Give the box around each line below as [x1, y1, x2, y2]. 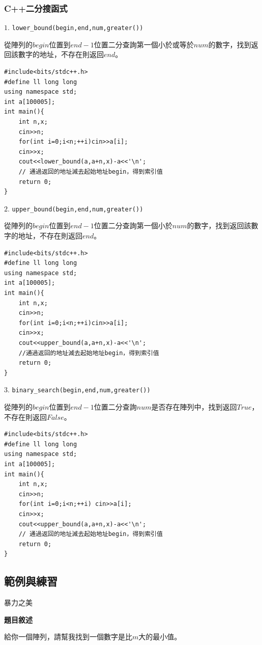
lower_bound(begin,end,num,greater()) [12, 24, 143, 32]
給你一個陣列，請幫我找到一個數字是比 [4, 631, 132, 642]
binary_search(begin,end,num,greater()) [12, 387, 151, 394]
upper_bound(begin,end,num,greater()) [12, 205, 143, 213]
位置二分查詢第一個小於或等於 [94, 39, 194, 49]
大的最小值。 [138, 631, 182, 642]
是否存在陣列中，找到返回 [151, 401, 237, 412]
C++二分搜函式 [4, 2, 68, 14]
